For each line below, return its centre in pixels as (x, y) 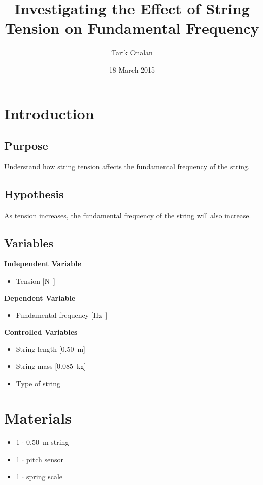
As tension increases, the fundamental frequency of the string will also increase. (128, 215)
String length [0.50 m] (51, 349)
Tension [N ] (36, 281)
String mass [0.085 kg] (51, 366)
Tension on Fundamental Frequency (132, 28)
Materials (38, 418)
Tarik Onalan (132, 53)
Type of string (38, 383)
